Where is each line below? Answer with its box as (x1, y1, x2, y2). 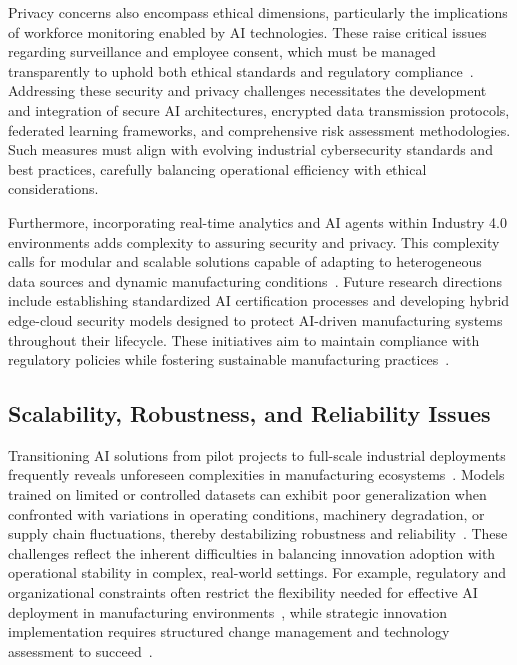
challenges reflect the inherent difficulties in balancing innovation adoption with (8, 542, 496, 563)
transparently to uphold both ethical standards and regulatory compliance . (8, 60, 474, 81)
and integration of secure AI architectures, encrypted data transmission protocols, (8, 99, 510, 120)
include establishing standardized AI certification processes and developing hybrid (8, 290, 510, 311)
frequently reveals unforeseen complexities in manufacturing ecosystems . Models (8, 464, 505, 485)
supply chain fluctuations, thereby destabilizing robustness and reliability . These (8, 523, 508, 544)
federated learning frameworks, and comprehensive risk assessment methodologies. (8, 119, 511, 140)
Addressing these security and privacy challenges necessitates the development (8, 80, 487, 101)
